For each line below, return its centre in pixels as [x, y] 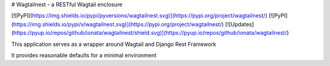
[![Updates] [240, 24]
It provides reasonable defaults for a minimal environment [84, 55]
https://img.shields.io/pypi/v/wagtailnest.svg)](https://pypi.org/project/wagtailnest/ [118, 24]
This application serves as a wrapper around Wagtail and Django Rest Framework [114, 44]
